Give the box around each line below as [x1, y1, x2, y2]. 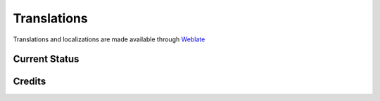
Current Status [13, 53, 80, 65]
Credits [13, 76, 46, 88]
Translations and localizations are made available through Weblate [13, 35, 205, 43]
